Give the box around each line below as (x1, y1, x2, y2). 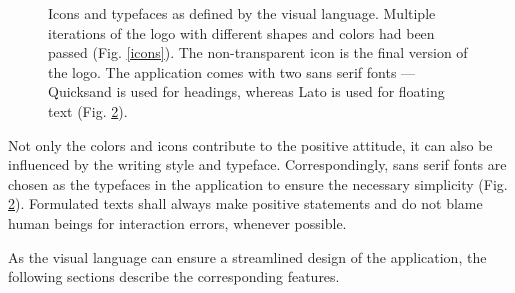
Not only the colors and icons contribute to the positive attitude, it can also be (8, 134, 493, 155)
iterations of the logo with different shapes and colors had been (48, 22, 435, 43)
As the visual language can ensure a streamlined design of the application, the (8, 246, 487, 267)
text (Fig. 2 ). (48, 100, 128, 121)
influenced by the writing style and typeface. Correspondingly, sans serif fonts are (8, 154, 507, 175)
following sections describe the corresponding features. (8, 266, 340, 287)
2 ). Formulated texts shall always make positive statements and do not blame (8, 193, 483, 214)
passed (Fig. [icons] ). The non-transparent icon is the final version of (48, 42, 468, 63)
